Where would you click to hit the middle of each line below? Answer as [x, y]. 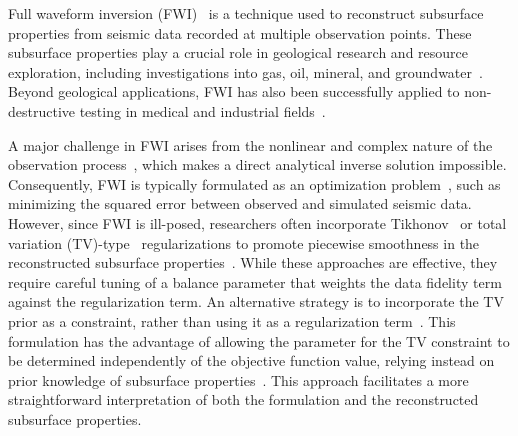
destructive [42, 110]
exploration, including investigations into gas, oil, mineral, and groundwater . [245, 71]
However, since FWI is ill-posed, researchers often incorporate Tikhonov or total [257, 222]
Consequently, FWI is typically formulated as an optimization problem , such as [254, 183]
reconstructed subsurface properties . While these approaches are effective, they [253, 262]
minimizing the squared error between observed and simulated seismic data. [240, 203]
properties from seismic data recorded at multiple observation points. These [240, 32]
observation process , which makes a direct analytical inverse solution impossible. [257, 164]
